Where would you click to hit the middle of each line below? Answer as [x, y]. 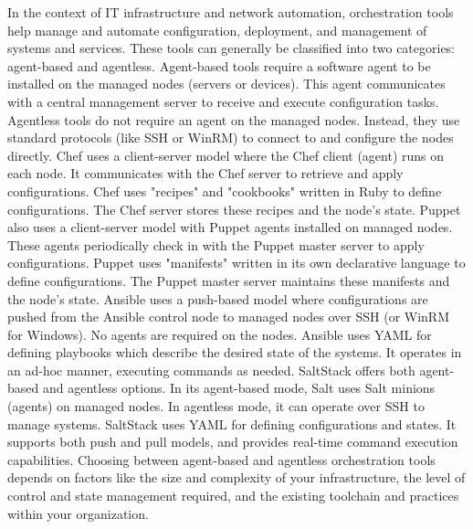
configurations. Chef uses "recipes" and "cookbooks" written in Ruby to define [225, 190]
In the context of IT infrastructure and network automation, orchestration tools [231, 12]
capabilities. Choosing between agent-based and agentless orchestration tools [221, 459]
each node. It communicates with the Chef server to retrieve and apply [205, 173]
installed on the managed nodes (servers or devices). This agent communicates [226, 84]
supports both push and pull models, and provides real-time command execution [233, 442]
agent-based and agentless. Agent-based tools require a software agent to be [219, 65]
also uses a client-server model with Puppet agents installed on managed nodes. [230, 227]
